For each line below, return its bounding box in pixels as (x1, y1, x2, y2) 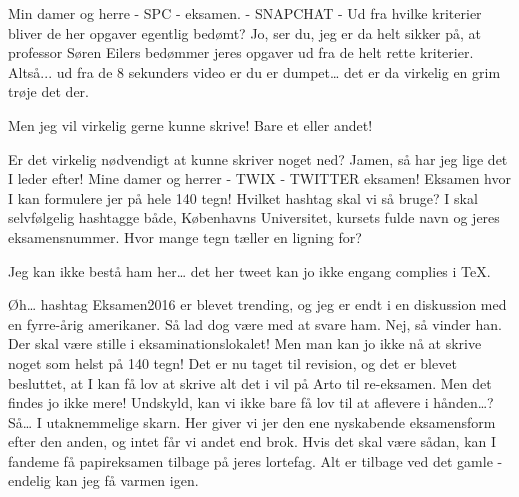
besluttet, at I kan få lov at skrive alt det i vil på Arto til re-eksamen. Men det (8, 372, 492, 393)
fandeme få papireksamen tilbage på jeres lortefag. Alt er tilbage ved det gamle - (8, 450, 503, 471)
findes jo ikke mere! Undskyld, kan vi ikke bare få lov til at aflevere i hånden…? (8, 392, 494, 413)
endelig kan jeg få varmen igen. (8, 470, 199, 491)
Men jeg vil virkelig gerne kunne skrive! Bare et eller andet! (8, 114, 373, 135)
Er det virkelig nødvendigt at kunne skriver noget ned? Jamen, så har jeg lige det (8, 148, 508, 169)
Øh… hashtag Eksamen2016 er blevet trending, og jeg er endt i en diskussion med (8, 294, 507, 315)
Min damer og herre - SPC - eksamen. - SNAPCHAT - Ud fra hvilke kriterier (8, 3, 482, 23)
